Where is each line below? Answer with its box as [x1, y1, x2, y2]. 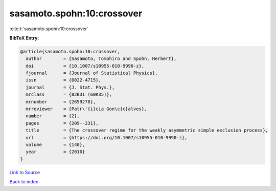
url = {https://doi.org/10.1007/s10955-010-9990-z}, [26, 135, 188, 140]
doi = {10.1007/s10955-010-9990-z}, [26, 63, 145, 69]
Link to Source [9, 169, 40, 175]
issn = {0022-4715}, [26, 77, 102, 83]
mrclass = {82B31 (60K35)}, [26, 92, 112, 97]
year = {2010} [26, 149, 85, 155]
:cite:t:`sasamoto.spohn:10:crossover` [9, 26, 89, 32]
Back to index [9, 179, 38, 185]
